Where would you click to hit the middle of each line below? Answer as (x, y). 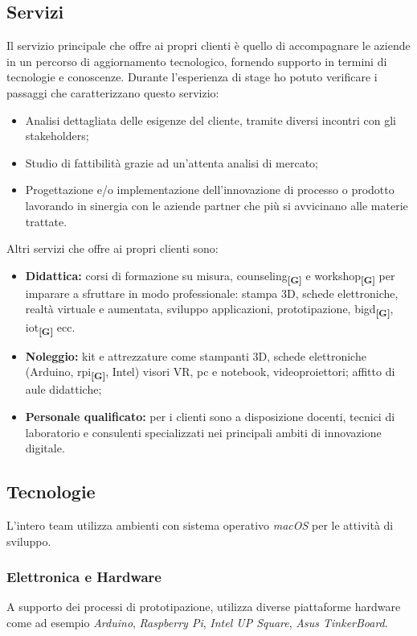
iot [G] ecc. (50, 328)
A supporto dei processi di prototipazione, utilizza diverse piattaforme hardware (204, 607)
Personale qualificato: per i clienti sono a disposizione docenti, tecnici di (210, 417)
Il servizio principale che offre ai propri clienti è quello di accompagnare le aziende (208, 45)
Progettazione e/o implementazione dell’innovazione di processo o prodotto (210, 190)
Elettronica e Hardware (84, 577)
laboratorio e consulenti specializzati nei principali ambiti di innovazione (203, 432)
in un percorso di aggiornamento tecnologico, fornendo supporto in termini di (197, 61)
